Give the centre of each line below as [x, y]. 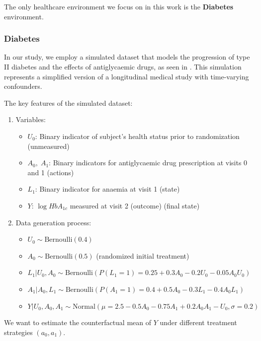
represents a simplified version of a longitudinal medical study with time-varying [127, 76]
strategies [18, 332]
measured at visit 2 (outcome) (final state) [135, 205]
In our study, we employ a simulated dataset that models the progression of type [127, 57]
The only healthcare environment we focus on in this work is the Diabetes [119, 6]
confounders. [23, 86]
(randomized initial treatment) [143, 255]
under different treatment [198, 322]
